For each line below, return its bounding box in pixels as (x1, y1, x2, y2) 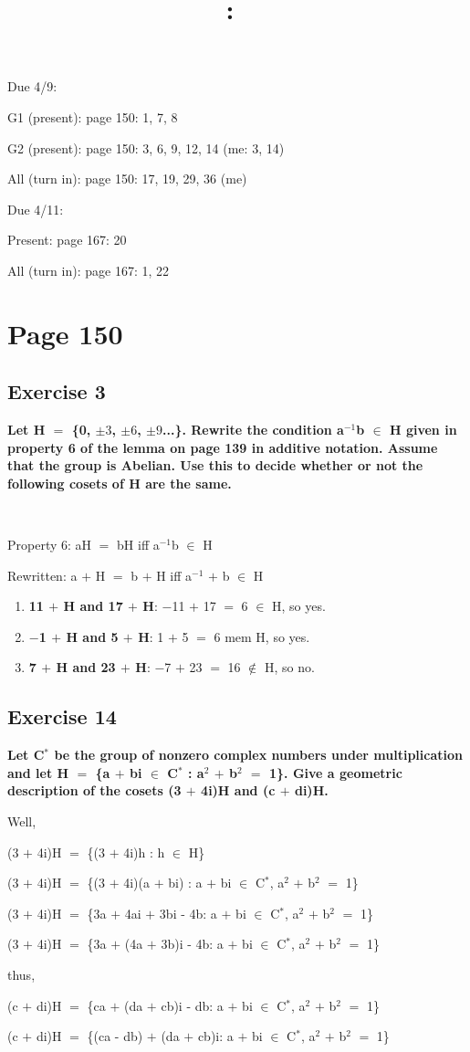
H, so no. (264, 657, 315, 677)
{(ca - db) (87, 1026, 143, 1046)
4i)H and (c (201, 781, 276, 800)
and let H (7, 763, 69, 782)
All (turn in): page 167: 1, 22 (7, 260, 170, 279)
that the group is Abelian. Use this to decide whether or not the (7, 456, 423, 475)
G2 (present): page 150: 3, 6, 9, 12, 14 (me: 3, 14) (7, 138, 285, 157)
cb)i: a (197, 1026, 234, 1046)
